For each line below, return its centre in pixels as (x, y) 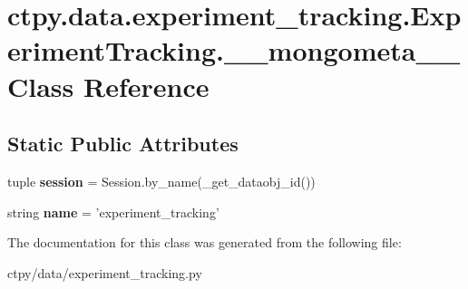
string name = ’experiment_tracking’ (113, 212)
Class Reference (108, 86)
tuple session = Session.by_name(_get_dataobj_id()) (161, 181)
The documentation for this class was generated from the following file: (205, 242)
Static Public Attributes (123, 144)
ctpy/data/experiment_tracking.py (105, 272)
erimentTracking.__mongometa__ (234, 50)
